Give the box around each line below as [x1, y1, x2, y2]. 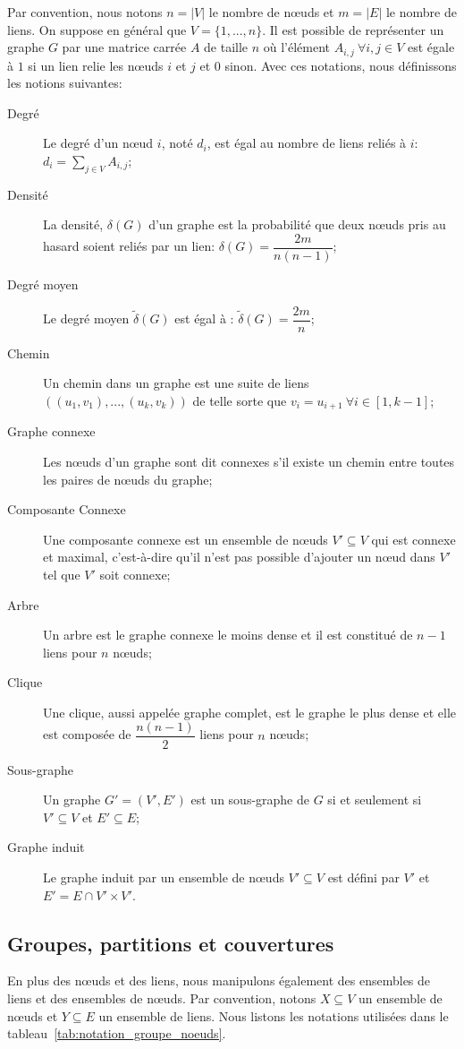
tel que [43, 564, 80, 583]
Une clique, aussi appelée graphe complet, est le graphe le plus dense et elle [43, 702, 457, 721]
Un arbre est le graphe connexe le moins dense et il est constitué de [43, 625, 413, 644]
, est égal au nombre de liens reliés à [207, 133, 407, 152]
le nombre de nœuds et [208, 3, 334, 21]
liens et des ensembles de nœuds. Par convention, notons [7, 988, 316, 1007]
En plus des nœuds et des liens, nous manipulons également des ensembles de [7, 971, 431, 990]
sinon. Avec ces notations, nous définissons [224, 56, 457, 74]
